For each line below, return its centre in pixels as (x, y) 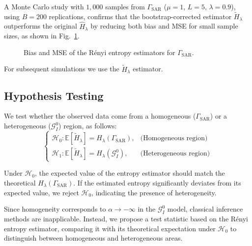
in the (147, 209)
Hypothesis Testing (54, 95)
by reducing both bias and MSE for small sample (164, 26)
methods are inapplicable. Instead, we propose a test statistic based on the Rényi (126, 218)
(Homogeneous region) (174, 138)
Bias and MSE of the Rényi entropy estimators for (99, 52)
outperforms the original (41, 26)
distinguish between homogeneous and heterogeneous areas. (93, 238)
